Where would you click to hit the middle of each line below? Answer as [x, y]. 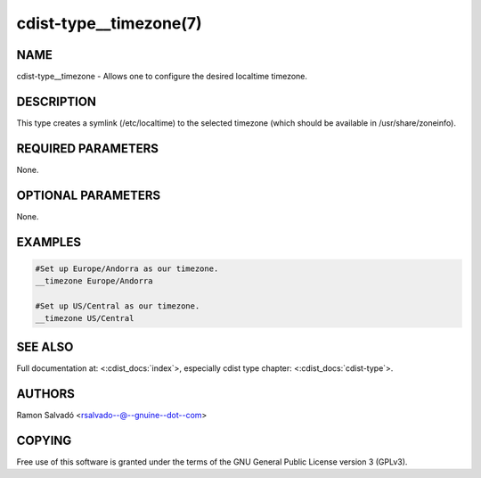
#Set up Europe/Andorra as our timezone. [127, 268]
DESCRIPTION [57, 101]
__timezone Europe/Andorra [94, 281]
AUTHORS [46, 394]
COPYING [44, 440]
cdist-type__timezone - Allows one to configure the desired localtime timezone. [162, 77]
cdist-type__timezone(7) [109, 23]
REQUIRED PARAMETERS [88, 148]
